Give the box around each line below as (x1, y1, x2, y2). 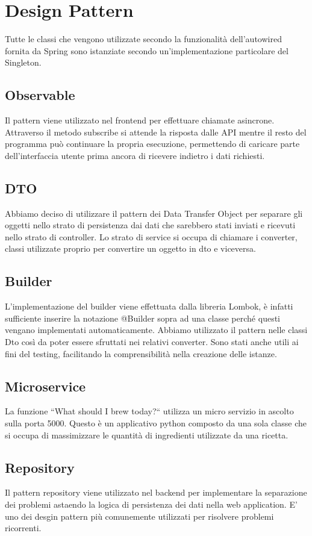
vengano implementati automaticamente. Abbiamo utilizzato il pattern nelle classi (5, 323, 308, 336)
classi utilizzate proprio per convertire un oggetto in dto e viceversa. (5, 242, 256, 255)
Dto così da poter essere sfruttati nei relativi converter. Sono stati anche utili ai (5, 335, 299, 348)
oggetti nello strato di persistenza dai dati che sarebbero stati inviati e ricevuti (5, 219, 296, 231)
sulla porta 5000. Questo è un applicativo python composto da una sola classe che (5, 417, 307, 429)
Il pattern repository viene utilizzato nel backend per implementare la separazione (5, 486, 307, 499)
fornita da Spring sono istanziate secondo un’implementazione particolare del (5, 44, 289, 57)
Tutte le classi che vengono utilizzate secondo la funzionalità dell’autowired (5, 33, 282, 45)
